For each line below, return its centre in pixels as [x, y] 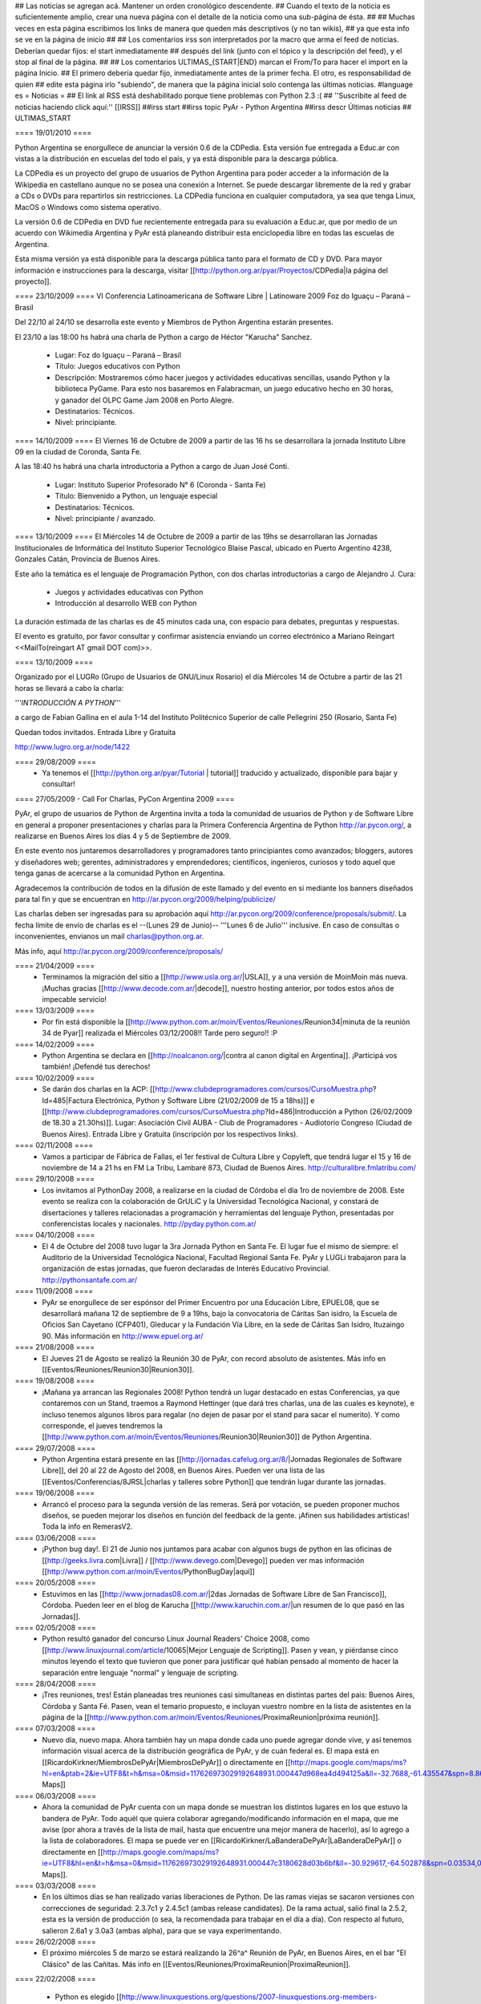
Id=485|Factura [68, 1100]
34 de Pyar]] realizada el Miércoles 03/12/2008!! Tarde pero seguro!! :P [160, 1033]
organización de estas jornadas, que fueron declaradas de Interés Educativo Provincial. [186, 1269]
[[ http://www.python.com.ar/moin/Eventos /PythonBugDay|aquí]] [149, 1572]
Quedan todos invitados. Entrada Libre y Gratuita [95, 732]
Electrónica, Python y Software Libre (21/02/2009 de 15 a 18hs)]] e [205, 1100]
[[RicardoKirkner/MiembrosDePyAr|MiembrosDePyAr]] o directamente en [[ [166, 1762]
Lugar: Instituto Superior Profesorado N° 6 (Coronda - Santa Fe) [160, 484]
